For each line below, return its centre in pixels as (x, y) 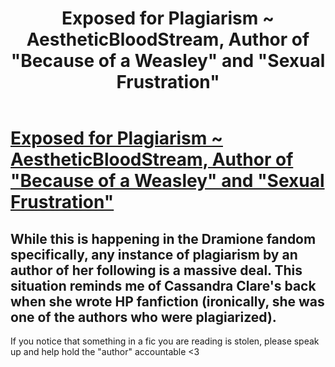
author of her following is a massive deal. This (156, 270)
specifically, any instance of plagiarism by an (154, 254)
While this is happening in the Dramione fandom (163, 238)
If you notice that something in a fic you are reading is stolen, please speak (165, 341)
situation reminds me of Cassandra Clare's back (163, 285)
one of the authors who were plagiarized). (143, 317)
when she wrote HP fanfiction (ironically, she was (167, 301)
